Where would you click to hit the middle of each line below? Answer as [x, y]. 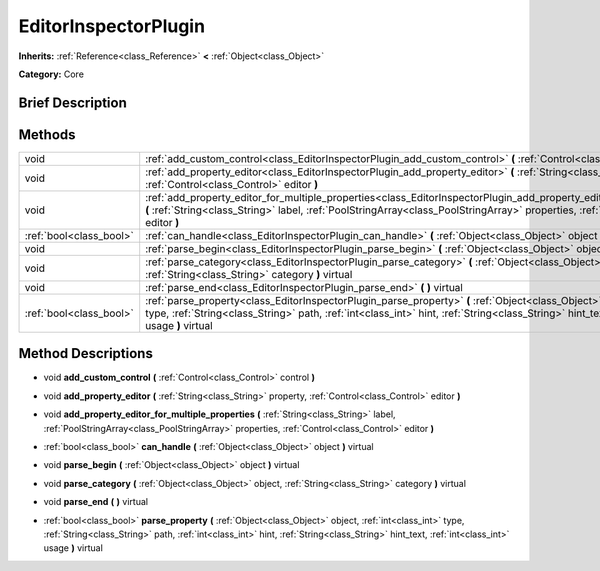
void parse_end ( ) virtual [96, 502]
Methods [47, 134]
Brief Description [72, 102]
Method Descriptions [86, 353]
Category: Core [51, 74]
